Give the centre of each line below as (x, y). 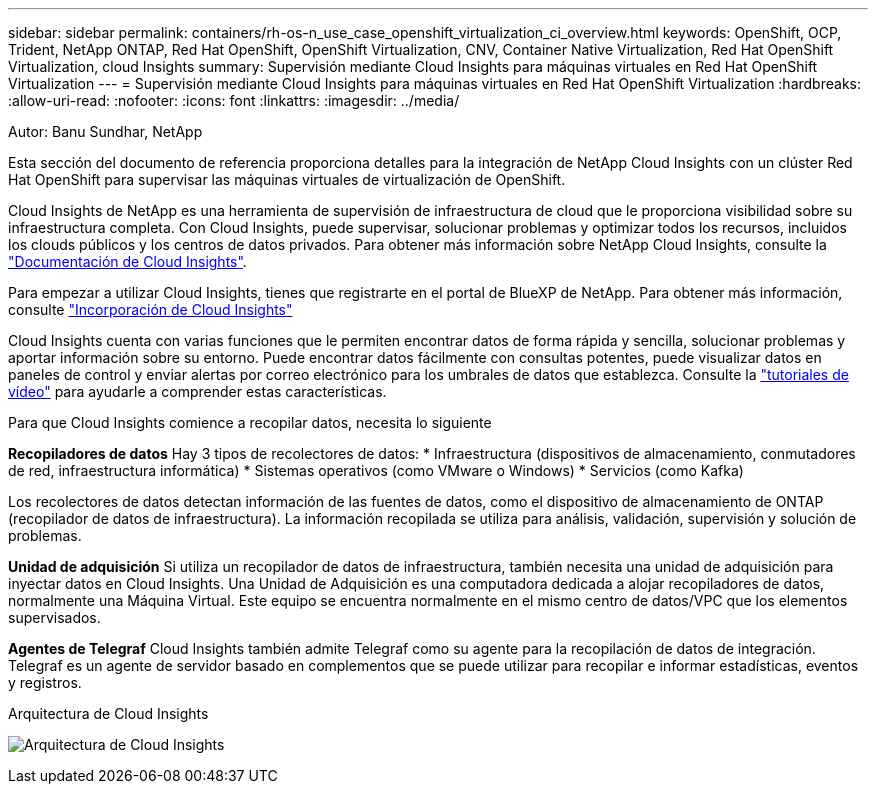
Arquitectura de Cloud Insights (108, 713)
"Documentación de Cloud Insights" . (127, 261)
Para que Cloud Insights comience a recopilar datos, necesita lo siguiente (250, 422)
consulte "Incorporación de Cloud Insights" (150, 309)
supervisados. (54, 617)
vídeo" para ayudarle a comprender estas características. (197, 391)
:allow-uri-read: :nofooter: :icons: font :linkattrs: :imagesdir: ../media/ (234, 100)
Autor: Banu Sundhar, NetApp (105, 131)
